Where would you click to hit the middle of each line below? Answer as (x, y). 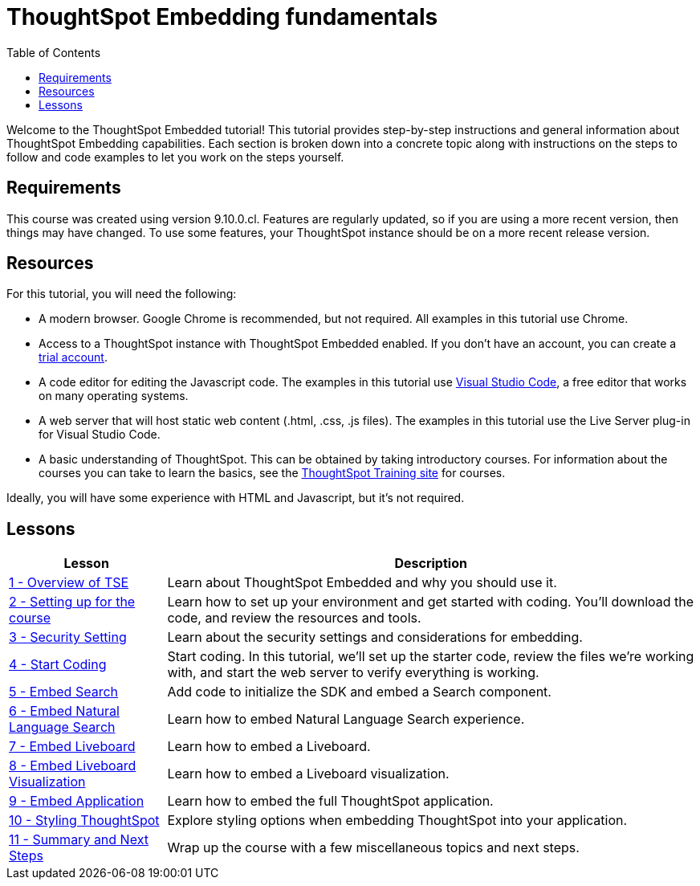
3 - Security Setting (68, 637)
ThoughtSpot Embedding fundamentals (222, 17)
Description (431, 563)
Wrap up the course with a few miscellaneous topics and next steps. (373, 848)
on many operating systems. (114, 396)
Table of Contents (54, 52)
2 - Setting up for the (72, 602)
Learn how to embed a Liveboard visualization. (308, 774)
